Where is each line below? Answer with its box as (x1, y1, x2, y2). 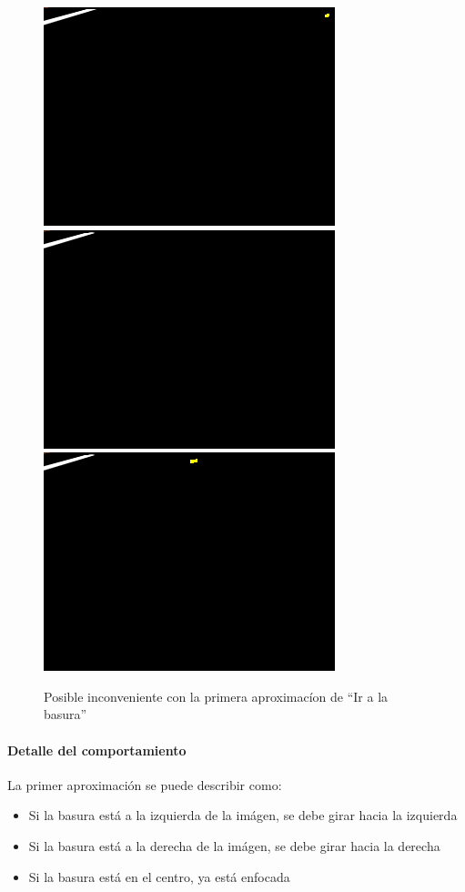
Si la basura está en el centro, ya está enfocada (28, 867, 290, 886)
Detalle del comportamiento (7, 740, 187, 759)
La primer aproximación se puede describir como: (7, 775, 282, 794)
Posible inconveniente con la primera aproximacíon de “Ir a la (44, 686, 389, 705)
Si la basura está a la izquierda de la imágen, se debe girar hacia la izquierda (28, 806, 458, 825)
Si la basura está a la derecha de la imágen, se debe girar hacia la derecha (28, 836, 440, 855)
